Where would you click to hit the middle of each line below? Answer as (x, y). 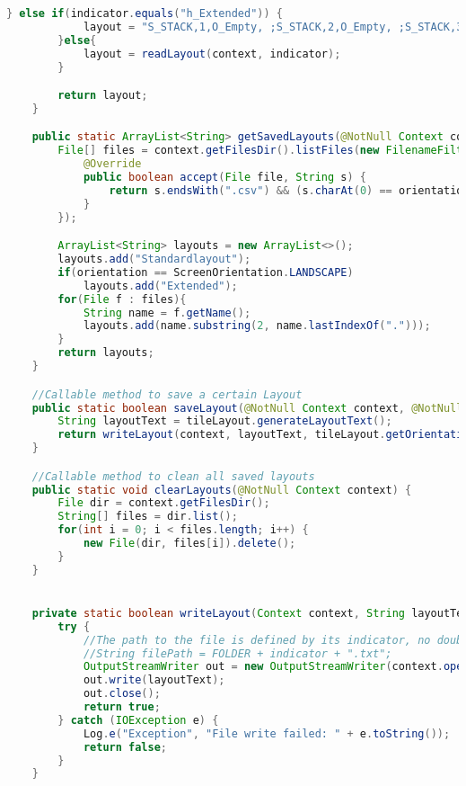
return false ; (125, 747)
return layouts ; (106, 353)
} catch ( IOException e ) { (138, 720)
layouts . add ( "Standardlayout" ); (154, 259)
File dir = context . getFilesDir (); (164, 503)
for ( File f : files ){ (122, 299)
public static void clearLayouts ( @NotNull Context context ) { (222, 490)
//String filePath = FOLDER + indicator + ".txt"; (237, 653)
